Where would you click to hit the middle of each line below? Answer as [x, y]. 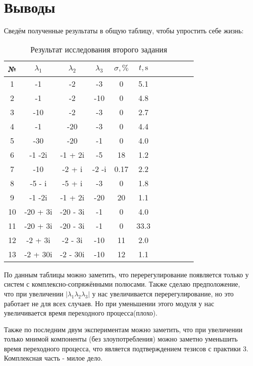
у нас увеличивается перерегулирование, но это [163, 293]
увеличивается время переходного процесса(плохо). [81, 313]
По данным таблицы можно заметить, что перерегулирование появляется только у [126, 274]
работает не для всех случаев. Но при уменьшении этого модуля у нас [109, 303]
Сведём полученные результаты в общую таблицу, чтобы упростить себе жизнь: [124, 31]
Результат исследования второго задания [99, 49]
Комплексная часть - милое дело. [53, 358]
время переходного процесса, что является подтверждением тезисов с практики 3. [126, 348]
